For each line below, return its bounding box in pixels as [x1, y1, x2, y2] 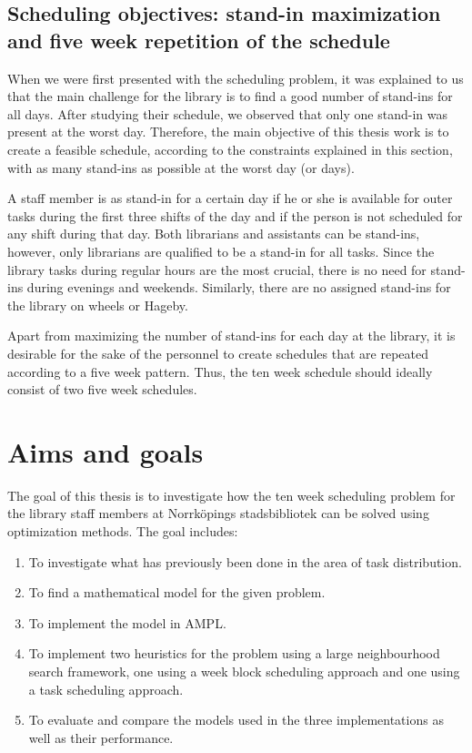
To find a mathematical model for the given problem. [28, 583, 326, 602]
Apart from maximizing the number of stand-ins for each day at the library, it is [7, 326, 456, 345]
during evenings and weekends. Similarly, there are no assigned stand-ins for [26, 278, 451, 297]
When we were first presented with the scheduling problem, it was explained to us [7, 68, 464, 87]
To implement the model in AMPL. [28, 613, 226, 632]
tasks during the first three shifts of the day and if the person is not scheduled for [7, 206, 463, 225]
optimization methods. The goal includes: [7, 522, 238, 540]
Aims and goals [7, 432, 204, 470]
